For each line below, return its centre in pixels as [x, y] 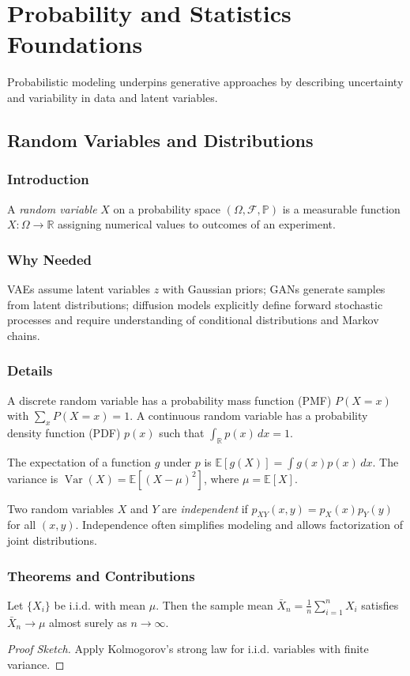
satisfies [380, 604]
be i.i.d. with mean [100, 604]
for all [22, 525]
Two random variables [61, 508]
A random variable [52, 208]
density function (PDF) [64, 432]
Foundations [75, 44]
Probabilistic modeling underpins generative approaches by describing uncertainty [205, 82]
